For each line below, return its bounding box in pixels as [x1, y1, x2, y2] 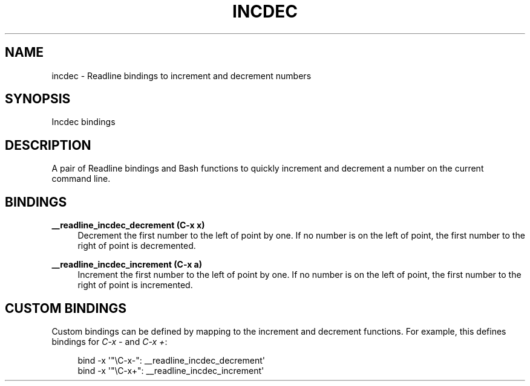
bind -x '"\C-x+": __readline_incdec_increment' [77, 365, 264, 376]
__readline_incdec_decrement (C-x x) [51, 220, 205, 231]
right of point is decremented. [77, 240, 196, 251]
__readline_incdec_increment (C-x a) [51, 259, 202, 270]
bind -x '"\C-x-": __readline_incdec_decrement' [77, 355, 266, 365]
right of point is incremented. [77, 280, 193, 291]
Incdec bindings [51, 117, 116, 127]
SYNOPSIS [5, 91, 71, 107]
